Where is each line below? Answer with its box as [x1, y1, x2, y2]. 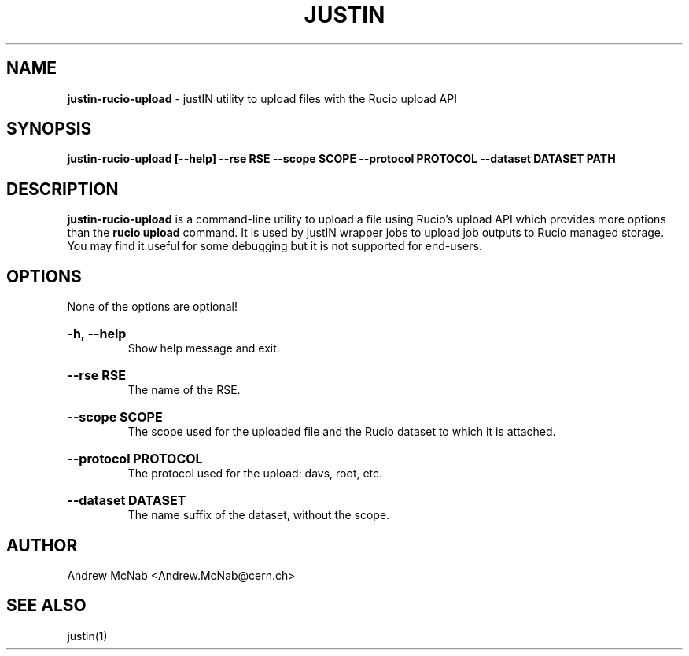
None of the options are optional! [67, 300, 238, 314]
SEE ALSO [6, 595, 87, 616]
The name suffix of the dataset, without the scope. [127, 508, 390, 522]
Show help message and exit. [127, 341, 280, 356]
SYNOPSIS [6, 119, 92, 139]
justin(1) [67, 628, 108, 643]
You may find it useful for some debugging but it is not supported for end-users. [67, 239, 482, 253]
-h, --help [67, 326, 127, 342]
